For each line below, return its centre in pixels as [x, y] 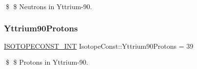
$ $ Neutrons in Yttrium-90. [49, 6]
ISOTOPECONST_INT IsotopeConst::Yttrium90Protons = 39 [99, 46]
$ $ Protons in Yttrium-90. [47, 62]
